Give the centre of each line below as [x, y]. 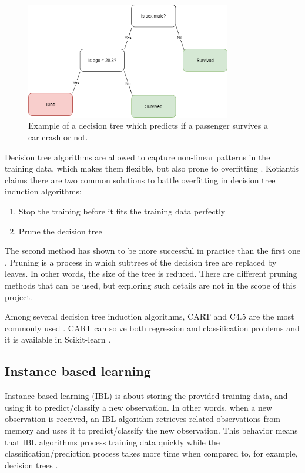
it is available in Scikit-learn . [58, 339]
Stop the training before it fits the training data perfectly [122, 211]
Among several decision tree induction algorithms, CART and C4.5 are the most [150, 316]
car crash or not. [58, 137]
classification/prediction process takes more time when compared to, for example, [151, 453]
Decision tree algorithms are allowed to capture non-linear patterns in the [138, 157]
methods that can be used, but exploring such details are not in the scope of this [150, 285]
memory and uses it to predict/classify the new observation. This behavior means [151, 430]
